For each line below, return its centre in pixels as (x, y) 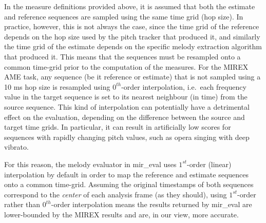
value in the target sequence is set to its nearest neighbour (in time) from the (126, 97)
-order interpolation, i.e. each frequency (184, 86)
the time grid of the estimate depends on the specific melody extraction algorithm (133, 46)
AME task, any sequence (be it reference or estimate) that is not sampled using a (132, 77)
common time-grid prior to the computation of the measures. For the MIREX (126, 66)
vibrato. (16, 147)
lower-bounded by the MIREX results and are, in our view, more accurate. (121, 214)
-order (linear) (209, 164)
